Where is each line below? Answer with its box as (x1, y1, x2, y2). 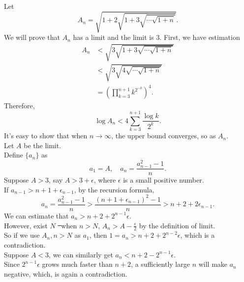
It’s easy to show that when (4, 130, 88, 141)
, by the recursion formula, (74, 184, 154, 194)
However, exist (4, 220, 48, 230)
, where (93, 175, 116, 185)
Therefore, (4, 100, 35, 111)
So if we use (4, 230, 40, 240)
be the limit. (24, 140, 61, 150)
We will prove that (4, 32, 60, 42)
